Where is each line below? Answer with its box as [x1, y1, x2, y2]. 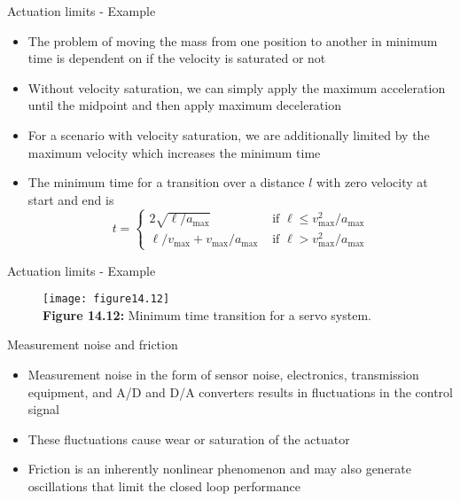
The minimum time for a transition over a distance [27, 173, 305, 192]
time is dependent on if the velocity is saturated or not [27, 49, 326, 67]
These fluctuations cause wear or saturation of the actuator [27, 429, 350, 448]
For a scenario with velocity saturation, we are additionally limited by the [27, 125, 430, 144]
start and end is [27, 190, 114, 208]
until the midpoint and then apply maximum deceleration [27, 96, 341, 114]
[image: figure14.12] [43, 293, 170, 306]
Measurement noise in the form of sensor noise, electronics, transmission [27, 364, 419, 383]
